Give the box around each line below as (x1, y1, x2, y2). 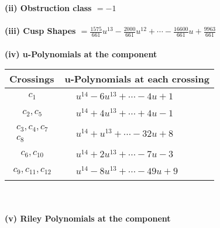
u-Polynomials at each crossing (64, 72, 209, 86)
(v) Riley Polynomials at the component (5, 212, 171, 224)
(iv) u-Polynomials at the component (5, 47, 157, 60)
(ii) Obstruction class (5, 2, 92, 13)
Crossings (9, 72, 54, 86)
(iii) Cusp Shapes (5, 25, 76, 37)
